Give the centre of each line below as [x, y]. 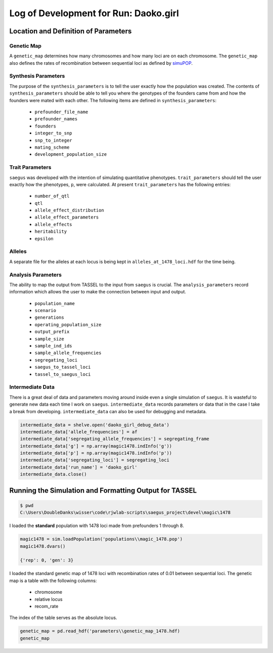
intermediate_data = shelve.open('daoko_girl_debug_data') [95, 425]
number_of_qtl [52, 196]
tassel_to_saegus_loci [63, 374]
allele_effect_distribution [70, 210]
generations [49, 318]
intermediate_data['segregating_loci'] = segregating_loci [95, 460]
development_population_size [71, 155]
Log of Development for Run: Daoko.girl [94, 13]
